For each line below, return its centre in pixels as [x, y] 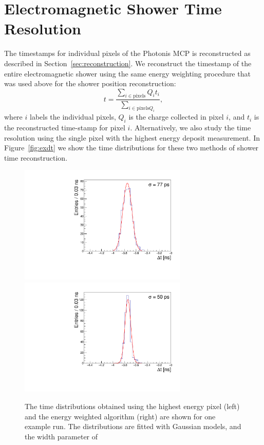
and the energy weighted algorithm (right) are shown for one [120, 416]
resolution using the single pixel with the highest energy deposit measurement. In [132, 137]
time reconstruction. [36, 157]
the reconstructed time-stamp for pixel [65, 128]
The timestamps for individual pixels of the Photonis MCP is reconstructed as [127, 53]
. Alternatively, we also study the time [191, 128]
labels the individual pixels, [73, 117]
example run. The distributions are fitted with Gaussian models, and [133, 426]
